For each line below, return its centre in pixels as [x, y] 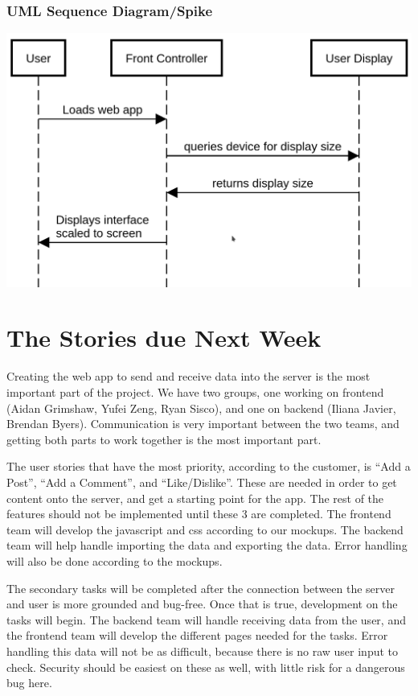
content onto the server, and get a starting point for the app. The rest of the [195, 498]
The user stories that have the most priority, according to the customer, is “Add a [209, 466]
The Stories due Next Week [164, 338]
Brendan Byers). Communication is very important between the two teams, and [203, 424]
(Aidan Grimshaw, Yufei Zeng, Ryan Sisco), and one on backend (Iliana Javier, [201, 408]
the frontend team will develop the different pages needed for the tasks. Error [197, 635]
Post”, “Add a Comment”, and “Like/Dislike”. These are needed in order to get [202, 482]
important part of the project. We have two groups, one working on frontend [195, 392]
